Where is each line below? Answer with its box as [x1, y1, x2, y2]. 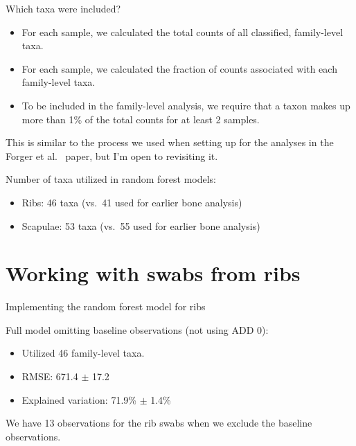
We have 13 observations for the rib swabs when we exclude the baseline [6, 416, 312, 430]
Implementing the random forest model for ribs [6, 299, 206, 314]
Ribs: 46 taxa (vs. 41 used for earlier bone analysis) [21, 195, 242, 209]
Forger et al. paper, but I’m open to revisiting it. [6, 148, 218, 163]
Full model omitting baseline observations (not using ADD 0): [6, 322, 269, 337]
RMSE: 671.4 [21, 369, 78, 384]
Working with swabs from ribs [6, 259, 301, 287]
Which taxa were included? [6, 1, 121, 15]
